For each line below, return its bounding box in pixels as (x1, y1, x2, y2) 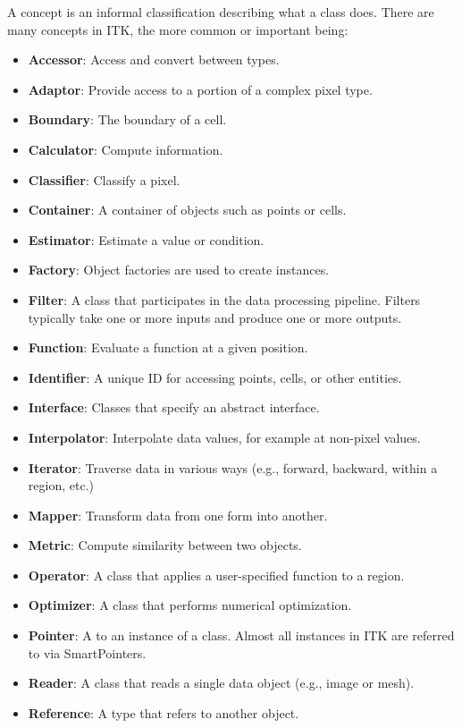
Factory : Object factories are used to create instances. (28, 260, 330, 279)
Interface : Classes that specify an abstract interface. (28, 398, 320, 417)
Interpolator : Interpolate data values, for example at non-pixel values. (28, 427, 421, 446)
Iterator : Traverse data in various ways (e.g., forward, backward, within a (28, 458, 438, 477)
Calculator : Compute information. (28, 140, 223, 158)
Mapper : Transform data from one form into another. (28, 505, 328, 524)
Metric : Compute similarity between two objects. (28, 536, 302, 554)
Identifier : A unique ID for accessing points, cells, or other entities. (28, 368, 402, 386)
